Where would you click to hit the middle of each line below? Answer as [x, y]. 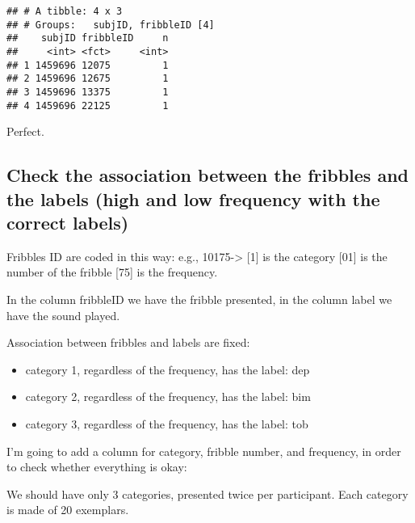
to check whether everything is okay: [97, 467]
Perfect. [25, 131]
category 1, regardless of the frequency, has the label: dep [168, 369]
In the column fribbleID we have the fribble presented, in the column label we [199, 299]
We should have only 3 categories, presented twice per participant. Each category [207, 493]
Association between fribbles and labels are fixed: [128, 342]
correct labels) [68, 223]
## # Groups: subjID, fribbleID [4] [111, 25]
